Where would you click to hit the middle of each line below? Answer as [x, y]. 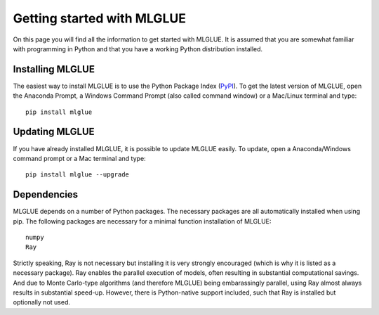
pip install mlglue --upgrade [78, 175]
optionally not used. [41, 302]
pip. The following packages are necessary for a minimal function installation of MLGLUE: [142, 221]
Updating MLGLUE [54, 132]
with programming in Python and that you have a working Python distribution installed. [138, 49]
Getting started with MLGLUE [99, 18]
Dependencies [46, 194]
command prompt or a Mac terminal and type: [80, 158]
